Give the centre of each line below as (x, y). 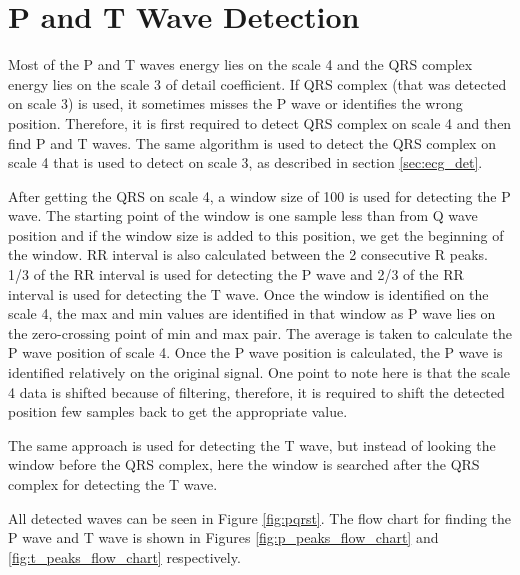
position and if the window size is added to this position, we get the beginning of (256, 234)
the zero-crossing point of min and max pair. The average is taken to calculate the (260, 332)
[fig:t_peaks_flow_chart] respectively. (124, 556)
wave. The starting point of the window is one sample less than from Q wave (243, 215)
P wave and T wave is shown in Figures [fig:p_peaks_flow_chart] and (223, 537)
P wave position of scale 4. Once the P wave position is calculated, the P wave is (255, 352)
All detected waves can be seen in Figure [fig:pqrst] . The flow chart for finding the (260, 517)
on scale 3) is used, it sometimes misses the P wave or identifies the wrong (235, 103)
